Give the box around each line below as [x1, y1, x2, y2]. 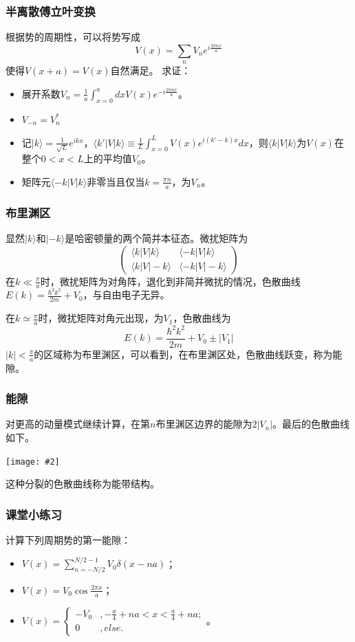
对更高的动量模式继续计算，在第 [6, 417, 150, 431]
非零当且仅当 [87, 174, 145, 188]
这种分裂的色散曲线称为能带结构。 [6, 476, 160, 491]
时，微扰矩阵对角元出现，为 [38, 311, 164, 325]
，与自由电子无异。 [83, 287, 170, 302]
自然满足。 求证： [110, 63, 191, 78]
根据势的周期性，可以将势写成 [6, 30, 140, 44]
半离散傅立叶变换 [6, 2, 96, 19]
